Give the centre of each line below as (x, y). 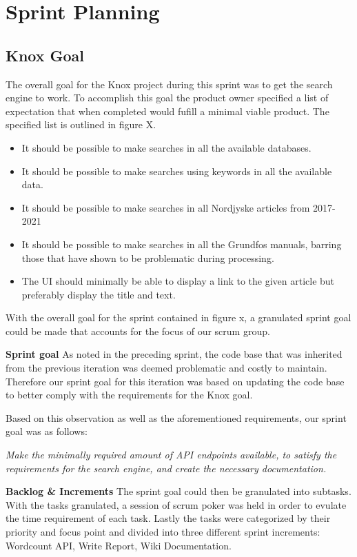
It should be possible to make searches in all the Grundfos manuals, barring (182, 244)
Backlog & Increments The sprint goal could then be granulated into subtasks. (178, 491)
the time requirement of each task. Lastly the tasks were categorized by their (168, 518)
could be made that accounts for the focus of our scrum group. (138, 331)
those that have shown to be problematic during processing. (148, 257)
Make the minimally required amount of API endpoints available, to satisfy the (171, 455)
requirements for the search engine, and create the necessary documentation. (166, 468)
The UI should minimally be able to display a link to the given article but (178, 281)
